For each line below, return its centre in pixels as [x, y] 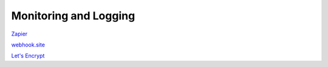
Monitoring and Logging [73, 16]
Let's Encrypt [28, 56]
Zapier [19, 34]
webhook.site [28, 45]
